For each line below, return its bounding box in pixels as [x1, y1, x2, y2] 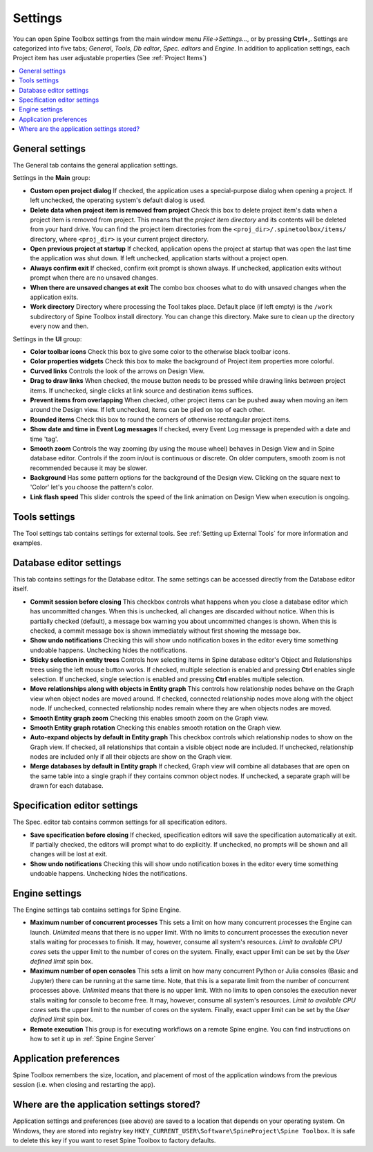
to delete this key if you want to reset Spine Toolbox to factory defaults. [12, 1136, 216, 1145]
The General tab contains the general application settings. [12, 161, 178, 169]
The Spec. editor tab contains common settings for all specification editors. [12, 818, 227, 827]
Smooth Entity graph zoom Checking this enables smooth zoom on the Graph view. [30, 714, 269, 722]
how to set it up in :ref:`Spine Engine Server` [30, 1035, 156, 1043]
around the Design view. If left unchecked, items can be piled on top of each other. [30, 406, 265, 414]
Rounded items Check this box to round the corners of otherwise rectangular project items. [30, 415, 291, 424]
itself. [12, 585, 29, 593]
